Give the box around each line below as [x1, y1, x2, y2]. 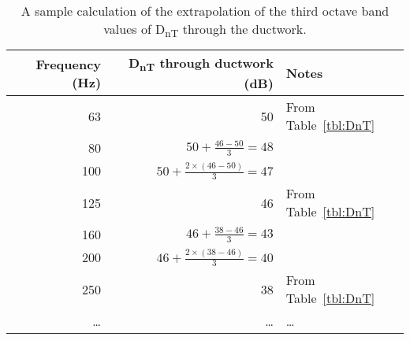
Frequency [35, 54, 102, 73]
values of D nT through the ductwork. [103, 20, 307, 41]
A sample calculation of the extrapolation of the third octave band [20, 2, 389, 20]
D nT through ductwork [128, 54, 274, 75]
